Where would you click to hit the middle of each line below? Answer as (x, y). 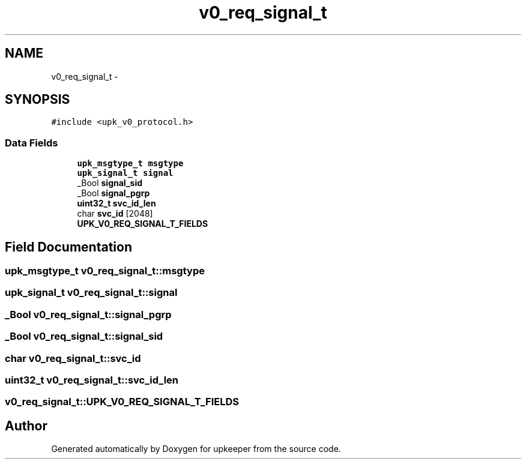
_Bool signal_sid (110, 183)
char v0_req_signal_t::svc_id (73, 358)
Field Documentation (68, 247)
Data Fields (32, 143)
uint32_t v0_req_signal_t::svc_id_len (92, 380)
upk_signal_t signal (125, 173)
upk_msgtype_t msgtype (130, 164)
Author (26, 426)
